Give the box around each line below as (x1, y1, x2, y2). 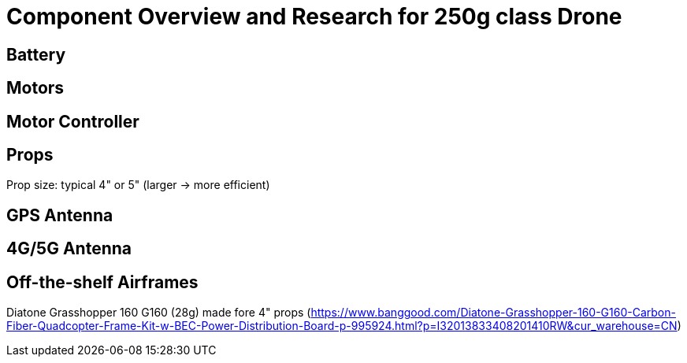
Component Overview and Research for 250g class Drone (6, 3, 622, 30)
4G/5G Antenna (6, 239, 132, 259)
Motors (6, 78, 65, 98)
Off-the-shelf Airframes (6, 272, 199, 292)
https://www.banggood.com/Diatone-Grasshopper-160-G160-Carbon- (310, 306, 676, 320)
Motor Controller (6, 111, 139, 131)
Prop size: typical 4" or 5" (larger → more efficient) (6, 178, 270, 192)
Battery (6, 44, 66, 65)
